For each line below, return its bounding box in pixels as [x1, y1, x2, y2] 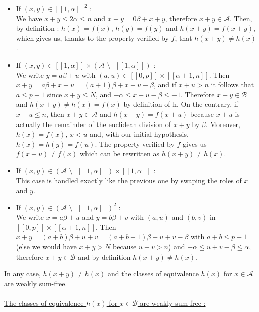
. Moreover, [205, 118, 241, 129]
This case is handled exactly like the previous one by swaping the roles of [16, 175, 242, 185]
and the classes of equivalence [107, 268, 199, 279]
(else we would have [16, 241, 77, 252]
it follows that [211, 79, 254, 90]
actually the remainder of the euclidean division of [16, 118, 171, 129]
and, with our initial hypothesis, [90, 129, 189, 139]
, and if [154, 79, 176, 90]
